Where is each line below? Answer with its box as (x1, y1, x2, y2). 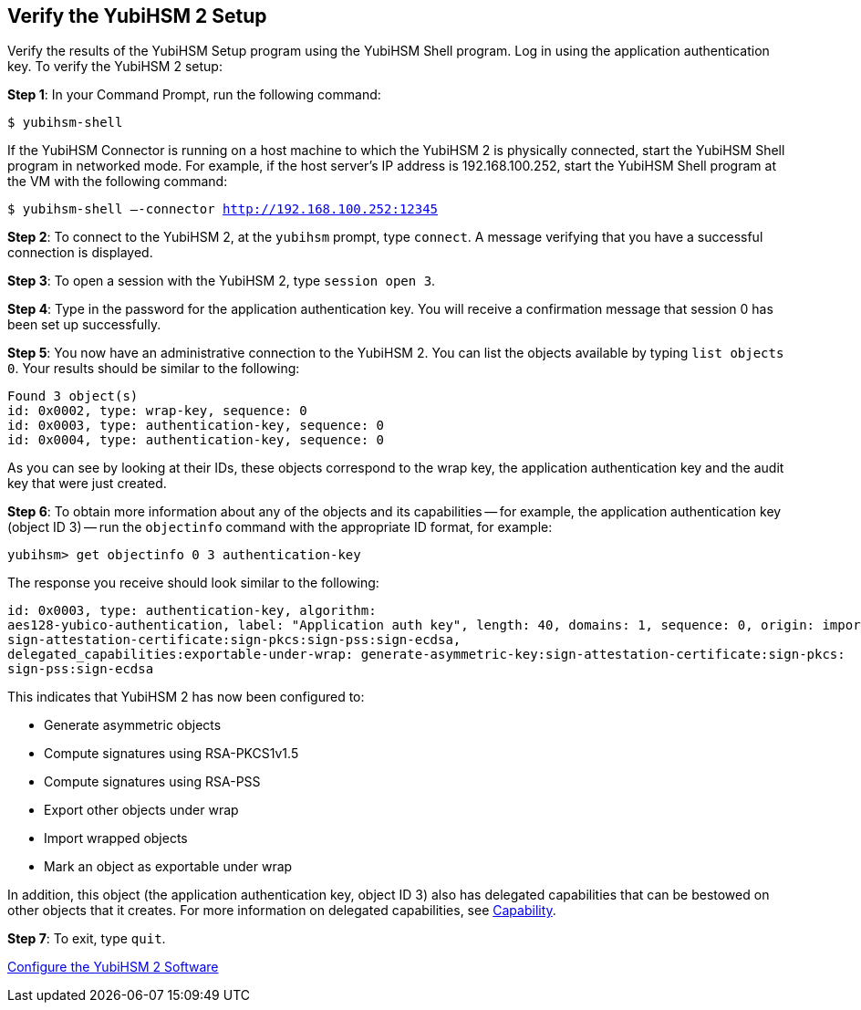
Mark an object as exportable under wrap (44, 859, 293, 875)
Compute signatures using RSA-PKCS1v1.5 (44, 745, 299, 762)
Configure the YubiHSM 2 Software (7, 959, 219, 975)
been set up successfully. (7, 317, 161, 333)
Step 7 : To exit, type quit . (7, 931, 166, 947)
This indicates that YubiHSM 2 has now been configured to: (7, 689, 365, 705)
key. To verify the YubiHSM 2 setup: (7, 58, 223, 75)
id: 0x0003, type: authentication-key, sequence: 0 (7, 418, 385, 433)
